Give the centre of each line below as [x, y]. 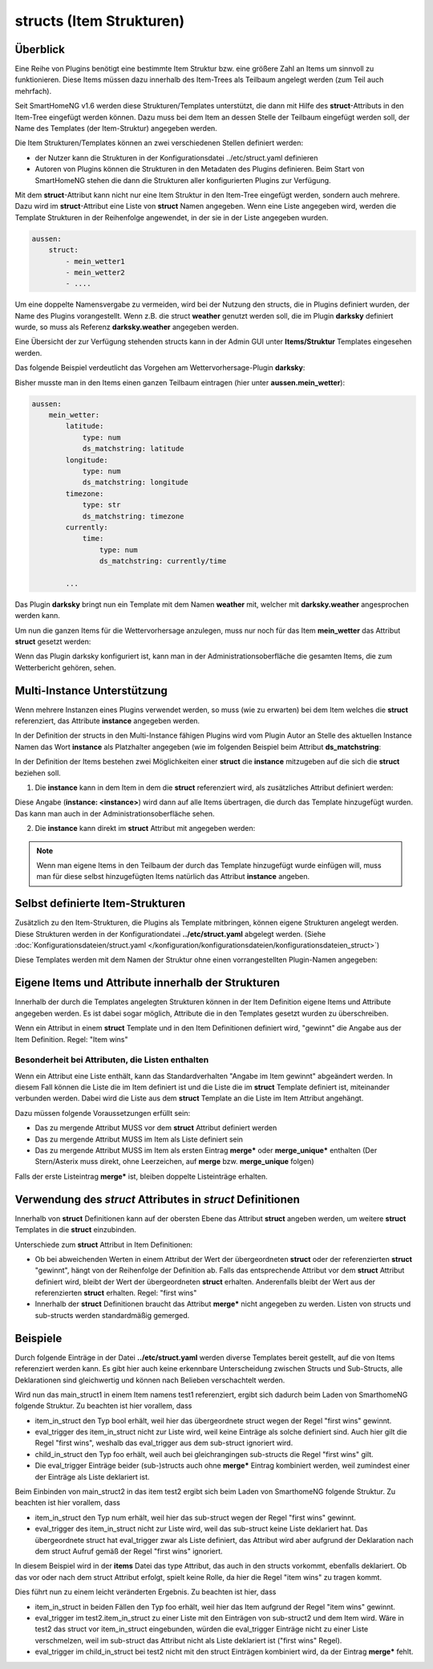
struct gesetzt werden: [53, 641]
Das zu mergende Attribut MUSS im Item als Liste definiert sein [139, 1139]
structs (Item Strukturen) [100, 21]
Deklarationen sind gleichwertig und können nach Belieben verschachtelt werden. [150, 1380]
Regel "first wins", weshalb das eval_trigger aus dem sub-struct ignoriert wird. [164, 1443]
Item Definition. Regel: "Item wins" [71, 1039]
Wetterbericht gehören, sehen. [65, 667]
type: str [101, 505]
